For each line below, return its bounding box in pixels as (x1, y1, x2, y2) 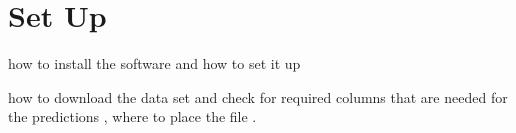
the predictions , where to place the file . (8, 106, 257, 127)
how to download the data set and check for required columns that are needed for (8, 86, 508, 107)
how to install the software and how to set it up (8, 53, 301, 74)
